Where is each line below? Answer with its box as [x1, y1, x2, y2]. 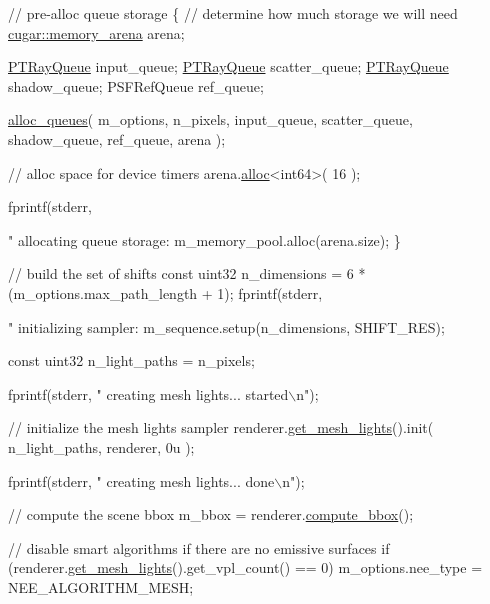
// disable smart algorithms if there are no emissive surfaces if [8, 537, 390, 558]
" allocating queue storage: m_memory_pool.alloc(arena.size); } [8, 229, 401, 250]
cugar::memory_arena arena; [8, 22, 185, 43]
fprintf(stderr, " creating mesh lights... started [8, 383, 289, 404]
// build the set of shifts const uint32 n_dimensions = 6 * [8, 263, 366, 284]
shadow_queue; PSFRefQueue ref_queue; [8, 75, 264, 96]
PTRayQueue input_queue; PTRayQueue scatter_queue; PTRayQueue [8, 56, 449, 77]
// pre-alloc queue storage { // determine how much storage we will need [8, 3, 458, 23]
